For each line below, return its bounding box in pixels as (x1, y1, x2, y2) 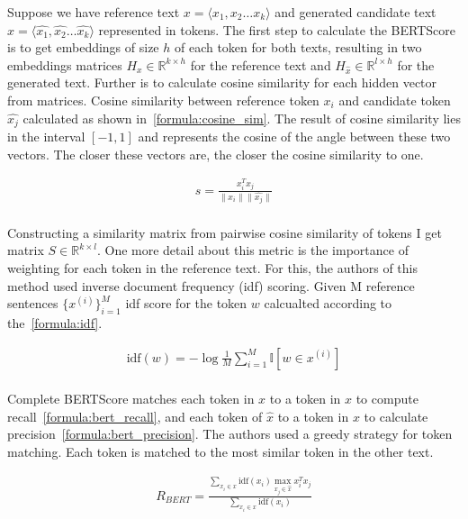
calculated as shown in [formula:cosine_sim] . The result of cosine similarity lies (22, 108, 461, 127)
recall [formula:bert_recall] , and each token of (7, 406, 263, 425)
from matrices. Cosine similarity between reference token (7, 90, 319, 109)
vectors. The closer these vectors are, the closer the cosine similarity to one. (7, 144, 424, 163)
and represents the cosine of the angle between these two (138, 127, 451, 146)
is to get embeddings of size (7, 38, 159, 57)
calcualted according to (264, 294, 392, 313)
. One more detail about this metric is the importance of (96, 241, 409, 259)
